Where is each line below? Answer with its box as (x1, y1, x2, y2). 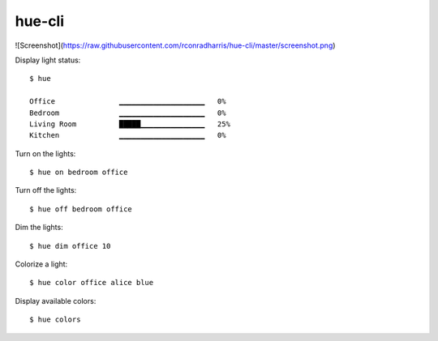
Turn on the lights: (15, 148, 76, 158)
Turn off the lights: (15, 185, 77, 195)
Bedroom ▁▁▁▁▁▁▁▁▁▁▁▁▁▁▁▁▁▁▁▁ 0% (29, 108, 226, 117)
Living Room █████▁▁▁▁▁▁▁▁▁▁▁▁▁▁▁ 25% (29, 119, 231, 129)
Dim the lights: (15, 223, 64, 232)
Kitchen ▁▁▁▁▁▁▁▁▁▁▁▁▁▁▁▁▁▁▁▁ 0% (29, 130, 226, 140)
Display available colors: (15, 296, 97, 305)
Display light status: (15, 55, 81, 65)
